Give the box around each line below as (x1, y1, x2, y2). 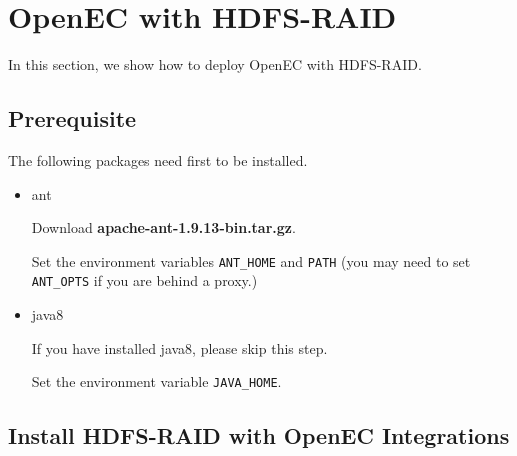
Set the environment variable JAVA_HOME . (31, 371, 282, 392)
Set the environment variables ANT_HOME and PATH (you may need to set (31, 250, 471, 271)
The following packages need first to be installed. (8, 149, 308, 170)
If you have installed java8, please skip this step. (31, 337, 328, 358)
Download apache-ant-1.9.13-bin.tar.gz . (31, 217, 296, 238)
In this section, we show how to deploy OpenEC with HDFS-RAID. (8, 54, 422, 75)
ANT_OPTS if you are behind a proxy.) (31, 270, 258, 291)
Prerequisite (8, 103, 137, 134)
